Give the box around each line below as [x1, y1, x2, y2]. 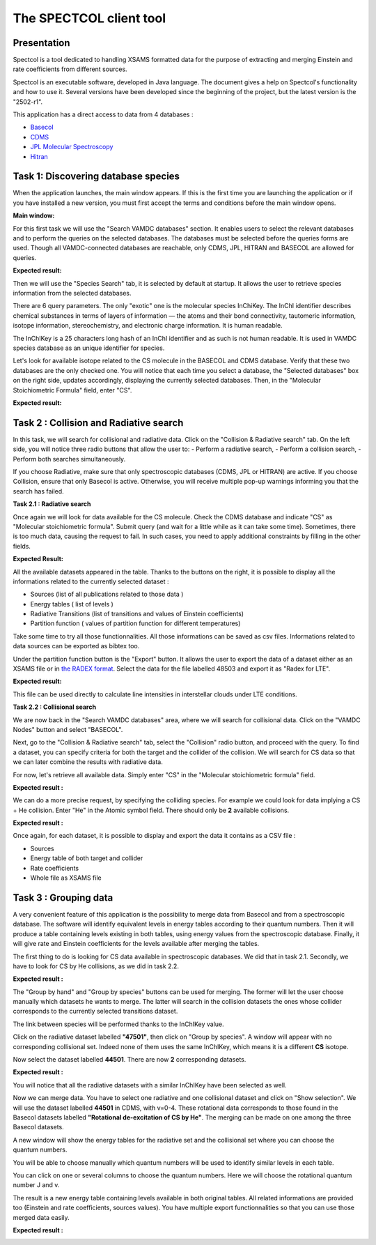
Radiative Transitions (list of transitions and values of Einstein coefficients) [30, 610, 244, 618]
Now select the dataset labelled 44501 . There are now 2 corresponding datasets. [13, 1055, 246, 1064]
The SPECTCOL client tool [13, 10, 166, 26]
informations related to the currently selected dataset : [13, 577, 170, 586]
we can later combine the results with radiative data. [13, 758, 163, 766]
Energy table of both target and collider [30, 854, 143, 862]
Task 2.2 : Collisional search [13, 703, 97, 711]
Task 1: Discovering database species [13, 171, 180, 183]
